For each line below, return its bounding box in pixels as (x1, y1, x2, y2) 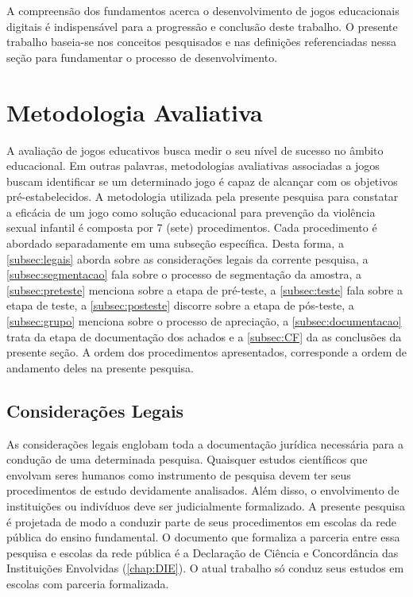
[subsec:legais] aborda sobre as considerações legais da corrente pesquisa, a (6, 250, 369, 267)
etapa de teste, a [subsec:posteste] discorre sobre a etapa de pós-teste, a (6, 297, 354, 314)
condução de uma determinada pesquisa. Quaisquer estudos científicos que (6, 451, 368, 468)
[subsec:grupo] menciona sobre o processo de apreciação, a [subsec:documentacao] (6, 313, 402, 329)
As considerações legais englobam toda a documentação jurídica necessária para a (6, 435, 403, 452)
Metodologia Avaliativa (6, 95, 263, 128)
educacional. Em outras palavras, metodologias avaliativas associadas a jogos (6, 157, 380, 174)
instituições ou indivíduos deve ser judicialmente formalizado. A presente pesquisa (6, 497, 405, 514)
